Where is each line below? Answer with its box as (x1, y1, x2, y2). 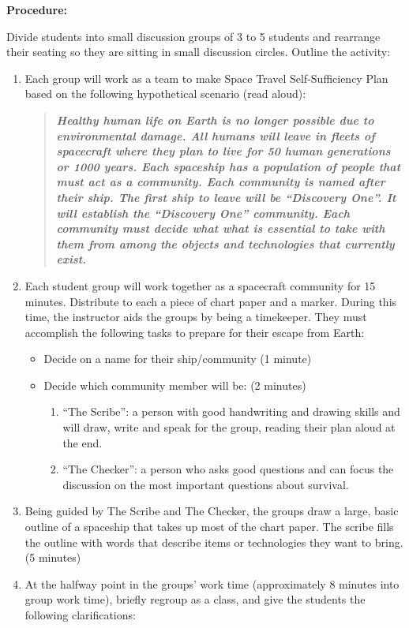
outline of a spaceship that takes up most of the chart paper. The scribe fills (24, 518, 394, 535)
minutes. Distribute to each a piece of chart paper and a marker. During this (24, 293, 397, 309)
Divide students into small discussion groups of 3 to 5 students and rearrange (6, 28, 381, 44)
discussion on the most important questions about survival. (62, 476, 349, 492)
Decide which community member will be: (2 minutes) (43, 376, 306, 393)
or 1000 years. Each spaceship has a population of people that (56, 158, 401, 174)
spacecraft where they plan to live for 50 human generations (56, 143, 391, 159)
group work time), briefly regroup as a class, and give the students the (24, 591, 366, 607)
